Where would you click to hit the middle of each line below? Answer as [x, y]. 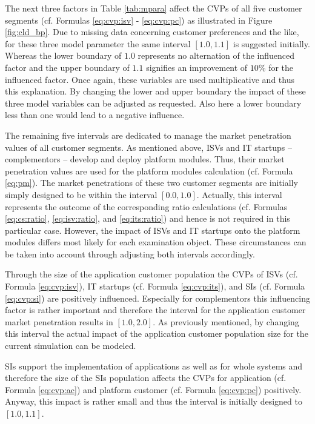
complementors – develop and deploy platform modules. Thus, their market [145, 159]
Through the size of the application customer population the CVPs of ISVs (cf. [151, 274]
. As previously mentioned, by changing [226, 321]
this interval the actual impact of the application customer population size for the [157, 333]
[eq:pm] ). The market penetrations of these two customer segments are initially [151, 183]
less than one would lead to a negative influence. [95, 115]
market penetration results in [59, 321]
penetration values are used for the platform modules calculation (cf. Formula [149, 171]
